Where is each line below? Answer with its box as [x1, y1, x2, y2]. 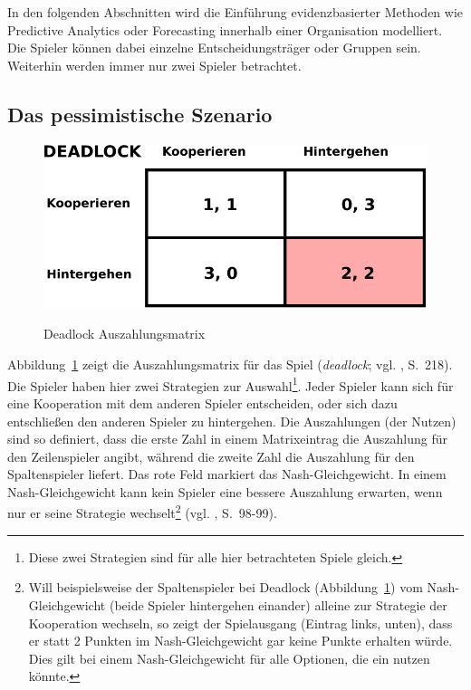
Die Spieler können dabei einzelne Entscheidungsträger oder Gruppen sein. [7, 38, 421, 57]
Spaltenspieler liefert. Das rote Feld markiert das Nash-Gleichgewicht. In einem [7, 465, 447, 484]
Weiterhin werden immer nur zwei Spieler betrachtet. [7, 55, 302, 74]
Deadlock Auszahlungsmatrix [43, 324, 206, 343]
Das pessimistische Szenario [7, 100, 273, 128]
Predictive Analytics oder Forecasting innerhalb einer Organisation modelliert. [7, 20, 443, 39]
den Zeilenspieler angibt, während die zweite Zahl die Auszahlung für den [7, 446, 415, 465]
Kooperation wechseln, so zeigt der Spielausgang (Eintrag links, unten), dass [28, 613, 453, 632]
